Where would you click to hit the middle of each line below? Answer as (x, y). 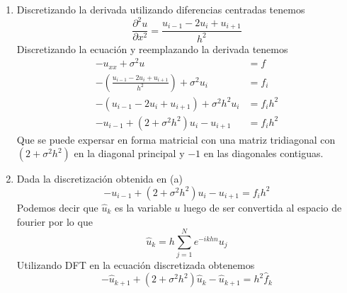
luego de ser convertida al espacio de (263, 207)
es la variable (143, 207)
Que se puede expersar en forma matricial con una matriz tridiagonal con (176, 139)
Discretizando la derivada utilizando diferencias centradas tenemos (161, 9)
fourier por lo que (55, 221)
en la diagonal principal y (129, 153)
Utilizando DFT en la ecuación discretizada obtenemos (136, 265)
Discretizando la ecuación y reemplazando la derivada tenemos (152, 48)
